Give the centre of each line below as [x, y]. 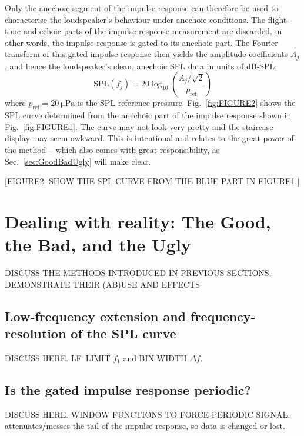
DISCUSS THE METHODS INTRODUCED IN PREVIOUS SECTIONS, [138, 273]
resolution [36, 333]
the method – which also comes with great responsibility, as [112, 149]
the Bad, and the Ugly [98, 244]
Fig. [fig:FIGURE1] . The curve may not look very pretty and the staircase [139, 126]
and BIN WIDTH [155, 357]
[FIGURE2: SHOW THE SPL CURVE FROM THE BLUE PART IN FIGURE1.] [152, 181]
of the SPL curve [123, 333]
